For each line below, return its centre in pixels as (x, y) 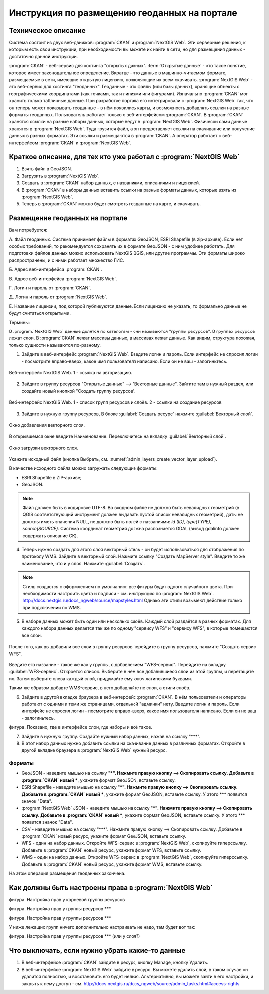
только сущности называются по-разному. (55, 345)
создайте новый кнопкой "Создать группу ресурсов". (79, 391)
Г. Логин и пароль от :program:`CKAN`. (50, 288)
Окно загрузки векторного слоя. (44, 448)
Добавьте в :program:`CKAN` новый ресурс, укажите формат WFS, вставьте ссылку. (111, 850)
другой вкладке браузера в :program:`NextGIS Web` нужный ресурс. (94, 750)
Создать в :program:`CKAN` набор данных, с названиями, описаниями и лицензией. (111, 183)
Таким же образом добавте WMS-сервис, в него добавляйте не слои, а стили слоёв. (100, 688)
